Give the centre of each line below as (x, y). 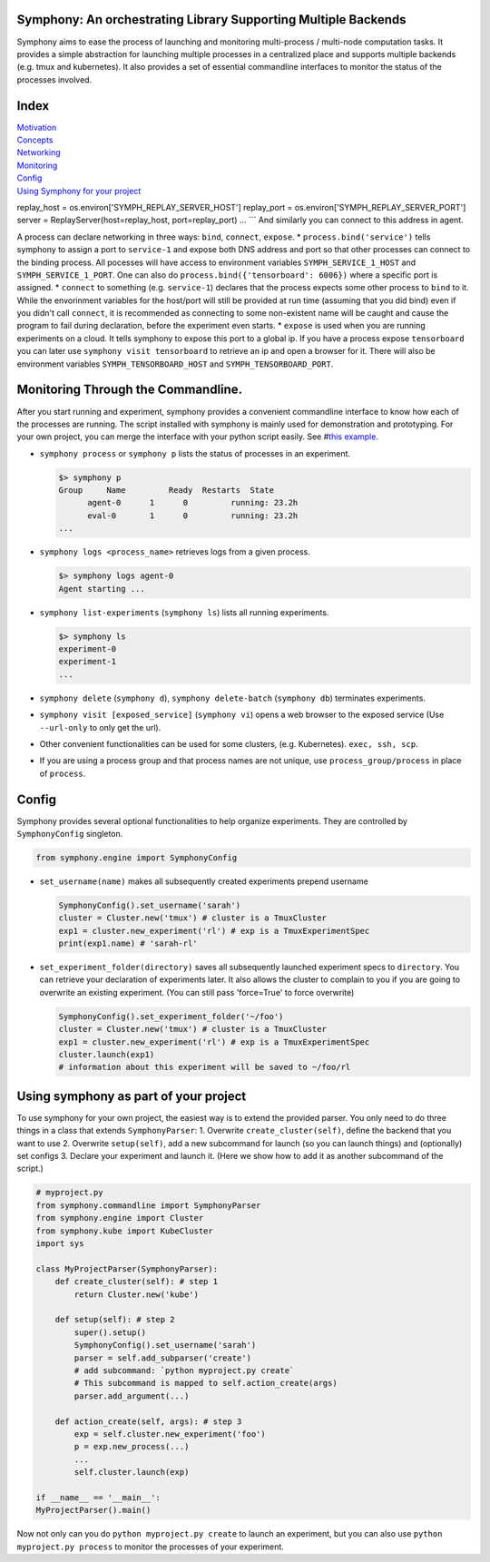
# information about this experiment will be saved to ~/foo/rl (205, 1067)
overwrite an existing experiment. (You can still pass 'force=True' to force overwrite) (197, 992)
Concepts (35, 140)
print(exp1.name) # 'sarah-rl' (128, 943)
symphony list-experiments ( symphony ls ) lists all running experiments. (184, 612)
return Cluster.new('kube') (137, 1294)
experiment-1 (88, 662)
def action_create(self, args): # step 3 (148, 1421)
